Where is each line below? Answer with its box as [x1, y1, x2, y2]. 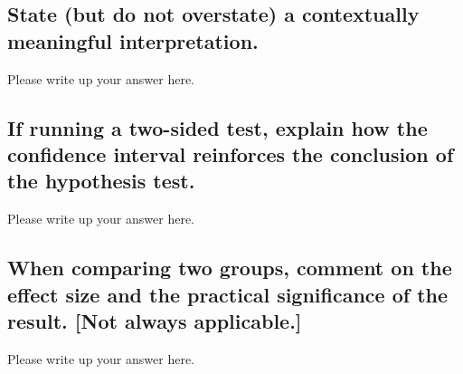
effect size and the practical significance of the [7, 280, 449, 308]
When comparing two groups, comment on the [7, 254, 452, 282]
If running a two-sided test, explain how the [7, 113, 428, 141]
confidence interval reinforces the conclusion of [7, 139, 454, 168]
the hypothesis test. [7, 167, 195, 195]
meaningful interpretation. [7, 26, 259, 54]
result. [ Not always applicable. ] [7, 306, 302, 334]
